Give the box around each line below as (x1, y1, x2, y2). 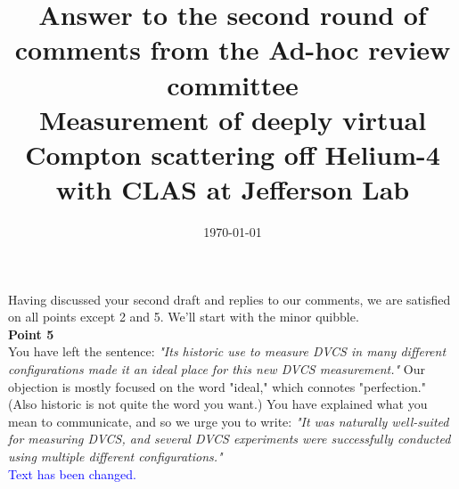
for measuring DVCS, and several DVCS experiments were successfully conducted (8, 429, 451, 448)
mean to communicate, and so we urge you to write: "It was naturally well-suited (8, 412, 449, 430)
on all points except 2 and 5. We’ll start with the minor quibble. (8, 307, 359, 326)
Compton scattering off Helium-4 (25, 135, 440, 172)
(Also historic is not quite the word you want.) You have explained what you (8, 395, 428, 413)
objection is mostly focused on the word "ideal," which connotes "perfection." (8, 377, 426, 395)
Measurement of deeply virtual (38, 101, 427, 137)
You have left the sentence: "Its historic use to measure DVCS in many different (8, 342, 447, 361)
